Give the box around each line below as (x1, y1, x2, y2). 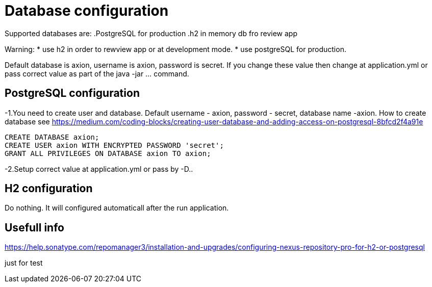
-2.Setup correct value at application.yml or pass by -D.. (5, 164, 193, 173)
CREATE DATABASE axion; (5, 133, 99, 141)
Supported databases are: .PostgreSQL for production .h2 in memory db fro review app (5, 29, 297, 38)
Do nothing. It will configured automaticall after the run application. (5, 203, 229, 213)
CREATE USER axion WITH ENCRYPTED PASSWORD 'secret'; (5, 141, 224, 149)
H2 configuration (5, 182, 93, 195)
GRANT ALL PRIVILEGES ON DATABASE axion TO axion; (5, 149, 211, 158)
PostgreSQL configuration (5, 87, 140, 100)
